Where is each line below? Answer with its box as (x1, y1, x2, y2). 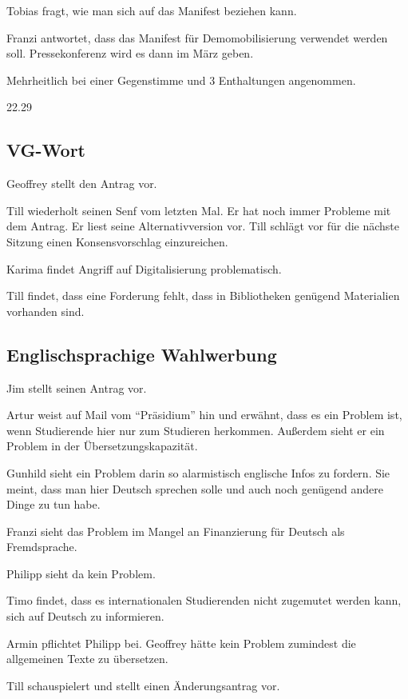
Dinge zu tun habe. (6, 496, 101, 513)
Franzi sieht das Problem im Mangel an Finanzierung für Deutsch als (6, 522, 345, 539)
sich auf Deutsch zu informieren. (6, 608, 164, 625)
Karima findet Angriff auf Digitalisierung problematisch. (6, 260, 282, 277)
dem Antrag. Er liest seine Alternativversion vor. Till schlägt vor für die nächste (6, 218, 400, 234)
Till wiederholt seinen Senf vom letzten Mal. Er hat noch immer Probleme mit (6, 202, 391, 218)
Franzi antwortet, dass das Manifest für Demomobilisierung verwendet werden (6, 29, 388, 46)
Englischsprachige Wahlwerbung (6, 342, 277, 366)
